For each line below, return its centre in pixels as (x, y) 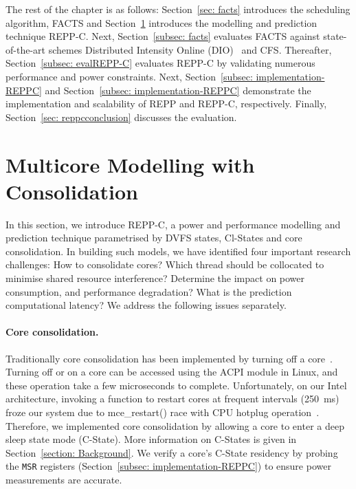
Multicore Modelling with (130, 164)
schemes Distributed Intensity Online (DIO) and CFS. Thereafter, (190, 49)
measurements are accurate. (64, 480)
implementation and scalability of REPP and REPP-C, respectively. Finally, (166, 104)
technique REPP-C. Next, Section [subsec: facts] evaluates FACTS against (163, 36)
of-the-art (25, 49)
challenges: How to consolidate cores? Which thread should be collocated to (165, 264)
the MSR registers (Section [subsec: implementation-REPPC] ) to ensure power (168, 466)
